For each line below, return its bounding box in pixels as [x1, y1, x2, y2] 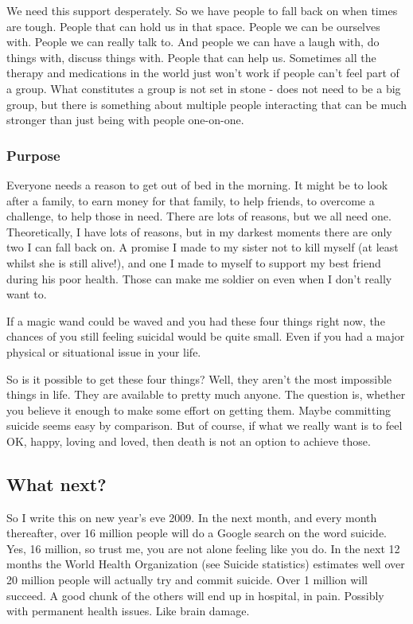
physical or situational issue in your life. [6, 343, 201, 360]
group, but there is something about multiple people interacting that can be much [6, 96, 407, 112]
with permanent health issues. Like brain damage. [6, 603, 250, 619]
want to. [6, 286, 47, 302]
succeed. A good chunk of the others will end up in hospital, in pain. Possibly [6, 587, 384, 603]
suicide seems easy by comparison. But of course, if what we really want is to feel [6, 417, 403, 434]
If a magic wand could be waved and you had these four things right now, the [6, 312, 385, 329]
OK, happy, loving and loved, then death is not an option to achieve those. [6, 432, 371, 449]
